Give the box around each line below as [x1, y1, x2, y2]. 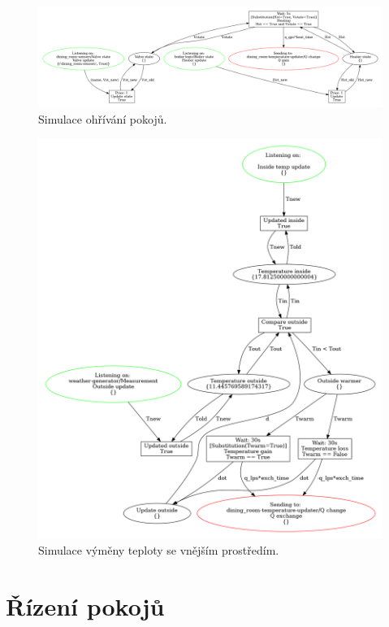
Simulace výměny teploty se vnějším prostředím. [38, 542, 279, 559]
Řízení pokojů [6, 590, 165, 623]
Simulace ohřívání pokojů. [38, 110, 167, 127]
